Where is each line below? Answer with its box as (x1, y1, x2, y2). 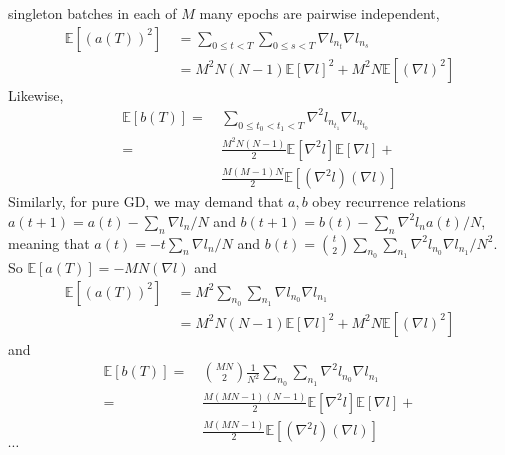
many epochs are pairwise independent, (199, 3, 440, 23)
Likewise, (8, 84, 64, 105)
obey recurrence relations (312, 191, 466, 212)
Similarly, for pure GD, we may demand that (8, 191, 284, 212)
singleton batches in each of (8, 3, 177, 23)
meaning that (8, 232, 90, 253)
